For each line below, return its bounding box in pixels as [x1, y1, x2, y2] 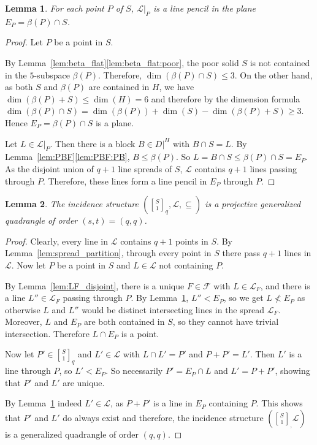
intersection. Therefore [5, 327, 90, 340]
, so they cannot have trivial [172, 315, 279, 328]
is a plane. [95, 116, 134, 129]
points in [175, 234, 208, 247]
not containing [159, 258, 213, 271]
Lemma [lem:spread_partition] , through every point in [5, 246, 212, 259]
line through [5, 364, 51, 377]
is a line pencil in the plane [153, 2, 256, 14]
